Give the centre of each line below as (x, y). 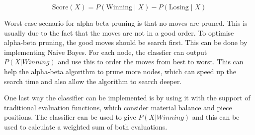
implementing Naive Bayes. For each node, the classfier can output (106, 52)
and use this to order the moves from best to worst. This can (151, 62)
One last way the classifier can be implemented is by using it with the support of (127, 98)
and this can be (216, 117)
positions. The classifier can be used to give (70, 117)
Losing (179, 7)
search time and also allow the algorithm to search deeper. (93, 81)
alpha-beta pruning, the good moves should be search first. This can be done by (126, 42)
